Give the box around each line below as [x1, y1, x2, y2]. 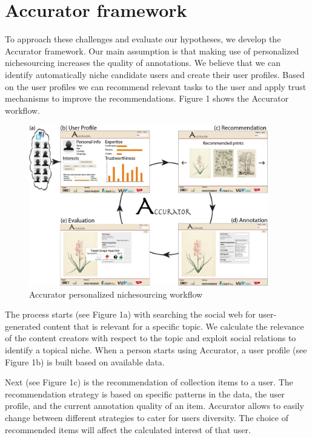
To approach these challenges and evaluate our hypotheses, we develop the [5, 33, 281, 45]
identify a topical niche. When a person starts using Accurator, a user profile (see [5, 343, 307, 356]
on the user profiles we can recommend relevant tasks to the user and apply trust [5, 80, 307, 93]
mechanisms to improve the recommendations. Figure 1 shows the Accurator [5, 92, 289, 105]
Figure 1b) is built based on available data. [5, 355, 165, 368]
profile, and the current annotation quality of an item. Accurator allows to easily [5, 399, 304, 412]
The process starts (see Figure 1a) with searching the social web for [5, 308, 256, 321]
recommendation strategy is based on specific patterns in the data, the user [5, 387, 285, 400]
